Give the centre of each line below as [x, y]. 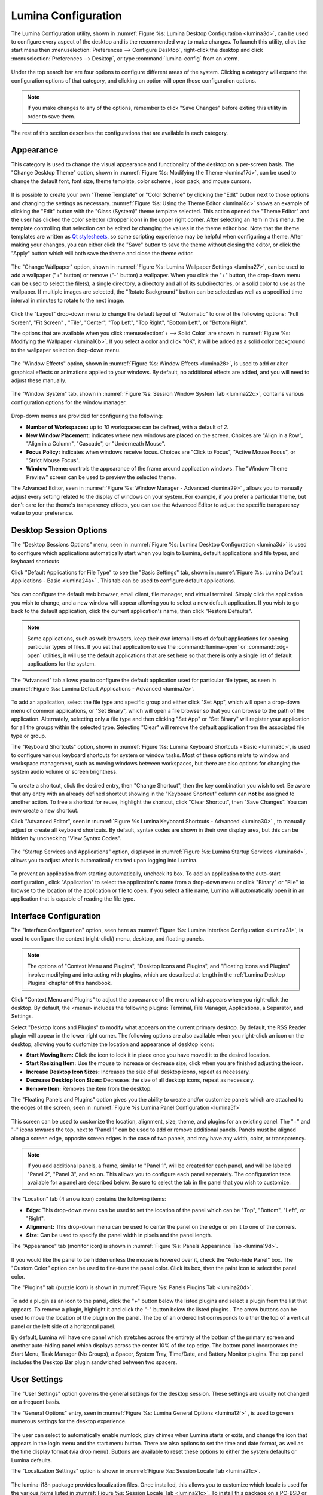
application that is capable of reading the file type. [73, 899]
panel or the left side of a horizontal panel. [63, 1326]
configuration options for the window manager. [69, 402]
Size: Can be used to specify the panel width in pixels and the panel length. [119, 1235]
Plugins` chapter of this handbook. [70, 983]
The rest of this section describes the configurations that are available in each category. [120, 133]
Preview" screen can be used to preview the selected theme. [101, 477]
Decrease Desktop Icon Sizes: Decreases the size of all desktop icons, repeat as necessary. [140, 1080]
